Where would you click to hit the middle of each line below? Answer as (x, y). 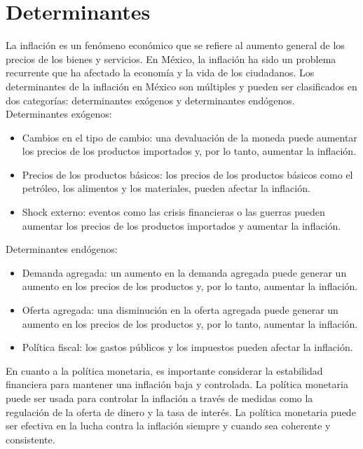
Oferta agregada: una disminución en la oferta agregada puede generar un (180, 310)
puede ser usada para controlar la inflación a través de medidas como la (159, 398)
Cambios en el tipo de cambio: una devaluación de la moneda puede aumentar (190, 137)
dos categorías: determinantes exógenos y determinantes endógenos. (150, 100)
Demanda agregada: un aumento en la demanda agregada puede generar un (184, 272)
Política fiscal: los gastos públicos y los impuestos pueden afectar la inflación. (187, 347)
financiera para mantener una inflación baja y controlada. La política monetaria (177, 384)
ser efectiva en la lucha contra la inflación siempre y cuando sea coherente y (168, 426)
